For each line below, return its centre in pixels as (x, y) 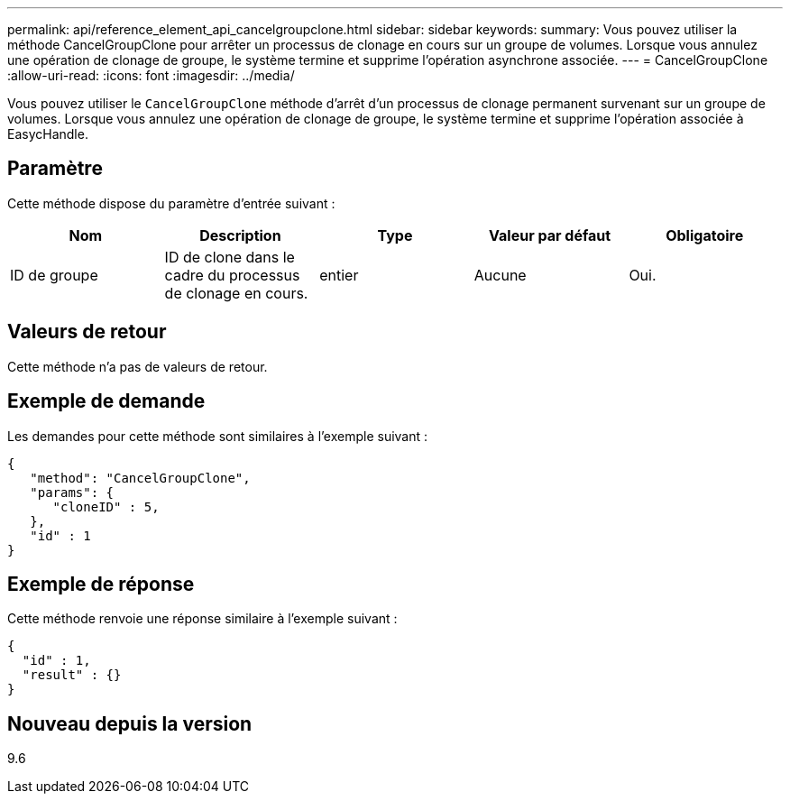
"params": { (72, 492)
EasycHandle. (48, 134)
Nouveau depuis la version (130, 723)
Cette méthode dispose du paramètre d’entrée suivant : (171, 203)
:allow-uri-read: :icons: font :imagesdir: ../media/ (151, 75)
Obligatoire (705, 235)
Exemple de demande (106, 401)
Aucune (500, 275)
